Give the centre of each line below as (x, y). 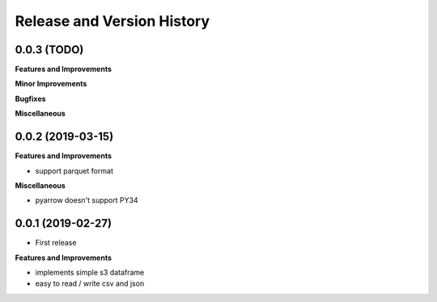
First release (56, 243)
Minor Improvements (51, 84)
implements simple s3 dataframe (90, 272)
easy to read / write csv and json (90, 283)
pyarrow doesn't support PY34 (87, 200)
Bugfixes (30, 99)
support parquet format (74, 170)
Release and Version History (112, 21)
